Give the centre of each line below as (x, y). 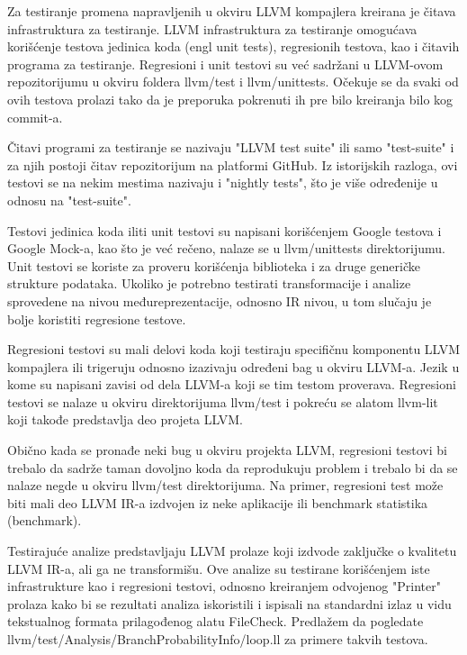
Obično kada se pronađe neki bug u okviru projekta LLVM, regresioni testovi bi (227, 450)
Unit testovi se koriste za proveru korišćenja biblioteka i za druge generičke (214, 265)
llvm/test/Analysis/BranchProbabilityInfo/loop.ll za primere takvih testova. (218, 639)
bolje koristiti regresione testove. (97, 318)
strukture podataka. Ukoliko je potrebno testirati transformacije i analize (209, 283)
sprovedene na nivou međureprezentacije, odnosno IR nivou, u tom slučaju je (220, 300)
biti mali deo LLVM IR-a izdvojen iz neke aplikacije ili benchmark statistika (218, 502)
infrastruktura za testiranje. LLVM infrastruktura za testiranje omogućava (212, 28)
